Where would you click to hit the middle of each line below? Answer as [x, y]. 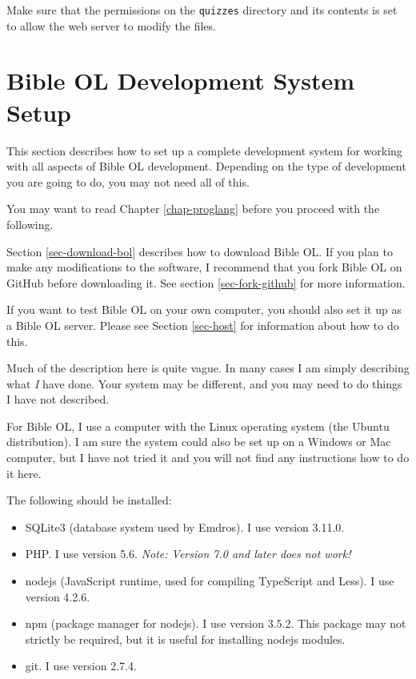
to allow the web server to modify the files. [111, 25]
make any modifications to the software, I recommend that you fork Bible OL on [204, 267]
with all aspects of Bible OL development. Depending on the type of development [206, 166]
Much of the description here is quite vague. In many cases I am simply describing [208, 368]
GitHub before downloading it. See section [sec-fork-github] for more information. [206, 282]
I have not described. [58, 399]
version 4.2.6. [58, 596]
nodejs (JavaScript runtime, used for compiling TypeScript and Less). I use [210, 581]
